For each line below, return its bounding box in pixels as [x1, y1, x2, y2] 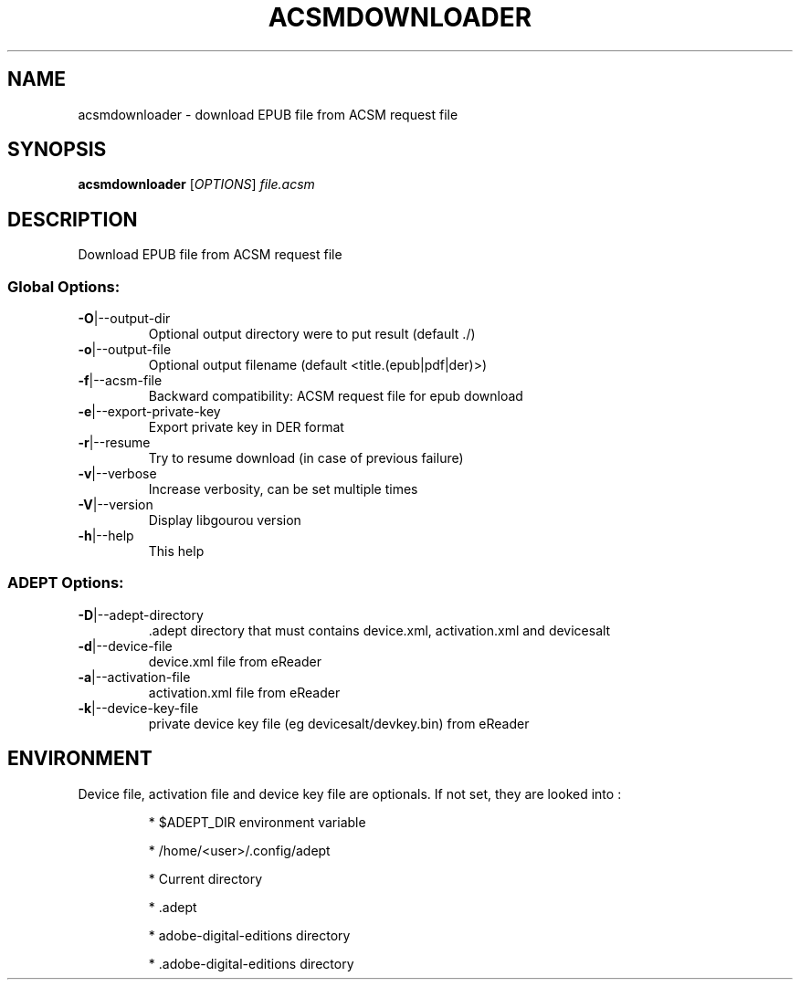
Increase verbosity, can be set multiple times [148, 481, 418, 498]
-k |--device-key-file [78, 699, 199, 716]
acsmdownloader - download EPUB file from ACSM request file [78, 106, 458, 122]
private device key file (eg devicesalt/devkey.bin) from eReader [148, 715, 530, 731]
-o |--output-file [78, 341, 172, 358]
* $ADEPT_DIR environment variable [148, 814, 366, 830]
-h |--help [78, 528, 134, 544]
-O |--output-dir [78, 310, 171, 327]
